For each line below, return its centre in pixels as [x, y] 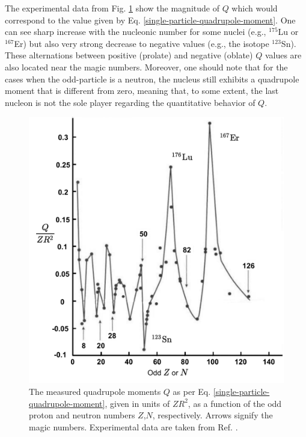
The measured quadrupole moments [95, 392]
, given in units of [137, 403]
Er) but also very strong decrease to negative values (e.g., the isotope [142, 43]
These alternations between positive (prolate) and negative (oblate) [129, 55]
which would [255, 8]
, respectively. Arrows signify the [213, 415]
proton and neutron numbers [82, 415]
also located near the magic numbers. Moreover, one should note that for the [146, 67]
